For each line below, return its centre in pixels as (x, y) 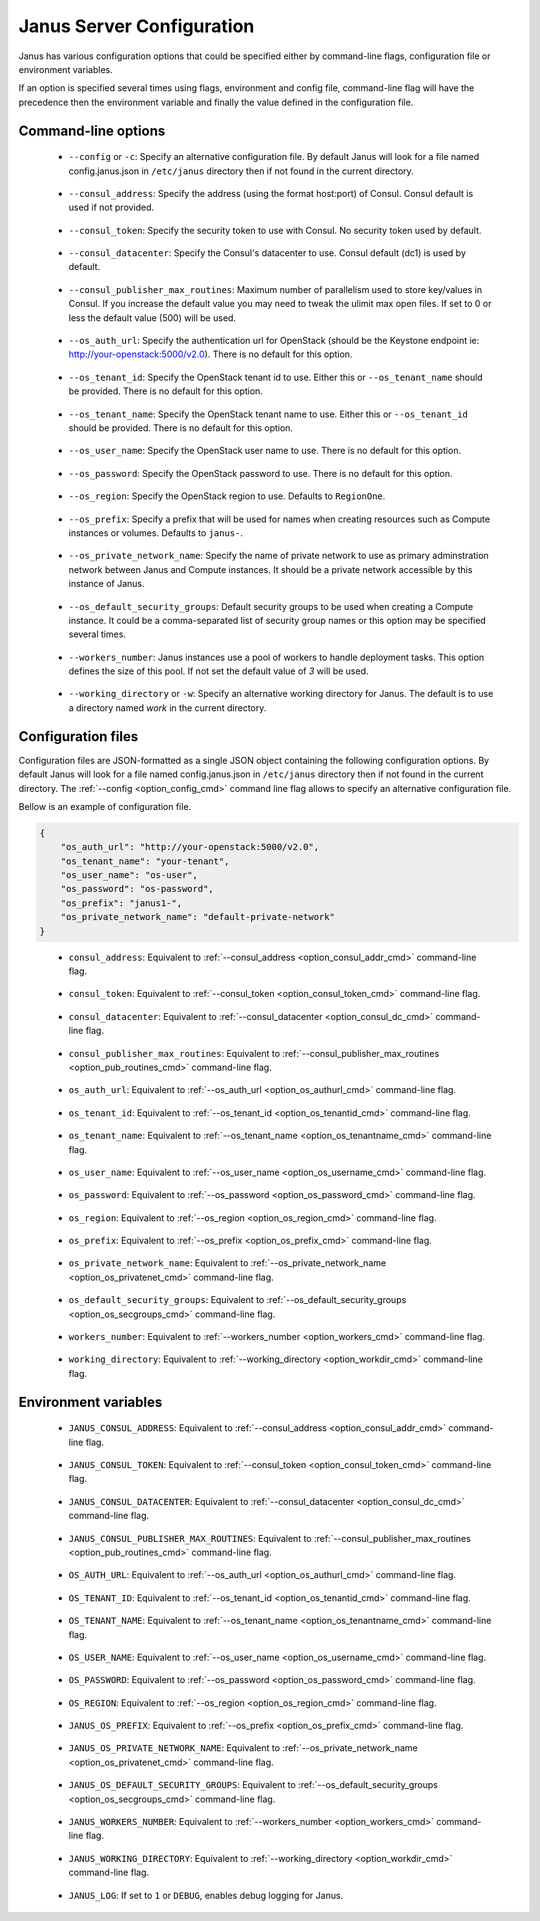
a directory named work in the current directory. (167, 707)
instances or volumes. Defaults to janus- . (156, 532)
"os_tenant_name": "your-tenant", (145, 861)
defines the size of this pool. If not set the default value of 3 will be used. (218, 671)
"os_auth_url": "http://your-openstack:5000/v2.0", (190, 847)
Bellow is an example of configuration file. (105, 806)
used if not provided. (111, 207)
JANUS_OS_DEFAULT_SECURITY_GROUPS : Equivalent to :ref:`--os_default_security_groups (253, 1785)
